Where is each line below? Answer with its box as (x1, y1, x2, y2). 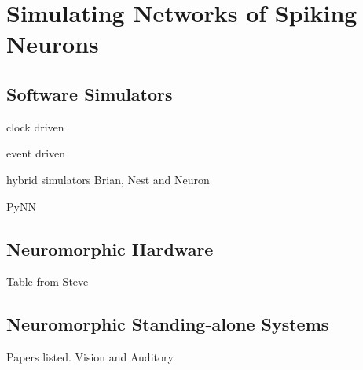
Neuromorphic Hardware (6, 236, 214, 261)
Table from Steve (6, 273, 89, 290)
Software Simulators (6, 81, 173, 105)
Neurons (6, 28, 99, 60)
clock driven (6, 118, 64, 135)
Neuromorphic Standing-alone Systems (6, 312, 329, 336)
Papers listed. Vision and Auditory (6, 349, 174, 365)
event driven (6, 145, 66, 161)
